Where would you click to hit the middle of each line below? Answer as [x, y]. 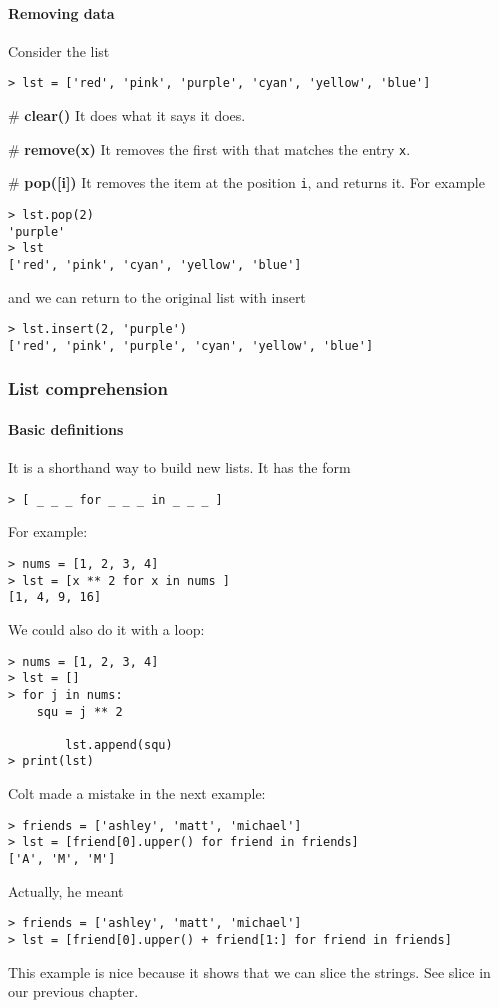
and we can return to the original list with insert [157, 296]
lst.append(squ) [119, 744]
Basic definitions [66, 428]
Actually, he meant [66, 890]
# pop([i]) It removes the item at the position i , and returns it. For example [246, 182]
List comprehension [88, 388]
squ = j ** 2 [79, 711]
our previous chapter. [73, 991]
